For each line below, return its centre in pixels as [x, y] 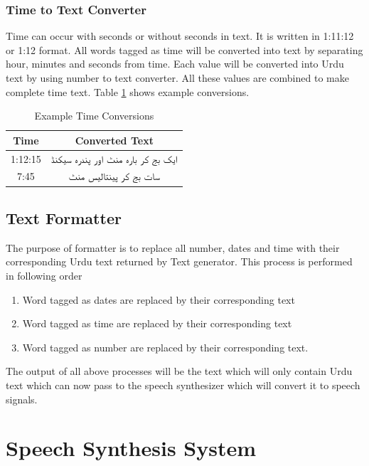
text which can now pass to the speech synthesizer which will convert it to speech [183, 385]
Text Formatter [64, 217]
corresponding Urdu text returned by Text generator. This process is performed [179, 261]
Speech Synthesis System [131, 448]
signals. [22, 399]
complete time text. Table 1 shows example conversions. [128, 91]
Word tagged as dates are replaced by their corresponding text [159, 299]
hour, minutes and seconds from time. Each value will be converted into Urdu [175, 64]
